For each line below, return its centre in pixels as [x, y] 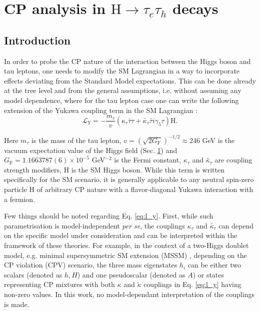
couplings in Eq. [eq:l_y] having [192, 284]
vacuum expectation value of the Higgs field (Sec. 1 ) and [91, 150]
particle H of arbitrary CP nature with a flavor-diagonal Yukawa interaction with [129, 189]
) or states [208, 274]
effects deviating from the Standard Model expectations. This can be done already [130, 80]
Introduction [37, 40]
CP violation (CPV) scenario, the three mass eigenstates [91, 265]
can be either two [214, 265]
